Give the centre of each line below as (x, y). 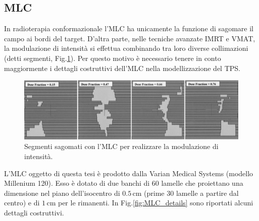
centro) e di (22, 203)
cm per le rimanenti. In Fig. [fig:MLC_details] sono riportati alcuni (150, 203)
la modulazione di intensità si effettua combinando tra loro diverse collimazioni (126, 48)
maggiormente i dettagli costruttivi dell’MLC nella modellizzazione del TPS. (122, 68)
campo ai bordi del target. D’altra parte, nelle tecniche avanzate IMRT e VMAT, (130, 38)
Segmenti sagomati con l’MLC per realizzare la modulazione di (121, 146)
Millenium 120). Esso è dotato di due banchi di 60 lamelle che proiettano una (124, 183)
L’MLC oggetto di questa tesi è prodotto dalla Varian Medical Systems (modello (129, 173)
